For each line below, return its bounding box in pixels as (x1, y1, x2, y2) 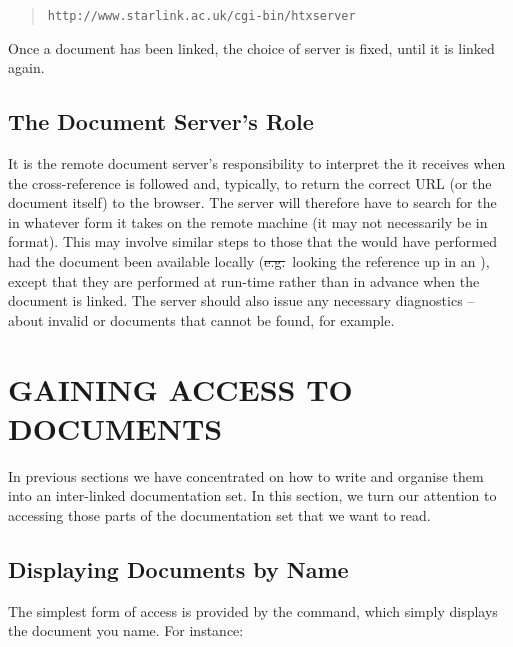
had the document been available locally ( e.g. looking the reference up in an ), (8, 251, 490, 272)
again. (8, 57, 45, 78)
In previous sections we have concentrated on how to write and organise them (8, 465, 484, 486)
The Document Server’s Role (8, 106, 314, 137)
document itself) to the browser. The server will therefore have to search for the (8, 192, 497, 213)
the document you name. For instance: (8, 620, 244, 641)
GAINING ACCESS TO (8, 368, 353, 409)
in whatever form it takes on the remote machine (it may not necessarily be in (8, 211, 488, 232)
